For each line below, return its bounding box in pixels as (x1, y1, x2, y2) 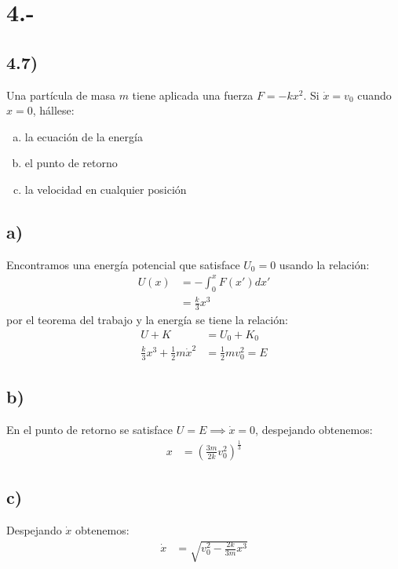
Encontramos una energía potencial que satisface (6, 256, 240, 272)
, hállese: (32, 102, 75, 119)
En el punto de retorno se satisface (6, 421, 173, 437)
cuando (357, 86, 392, 103)
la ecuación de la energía (24, 128, 143, 144)
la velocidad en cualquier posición (24, 181, 187, 197)
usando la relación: (279, 256, 370, 272)
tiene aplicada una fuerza (132, 86, 254, 103)
